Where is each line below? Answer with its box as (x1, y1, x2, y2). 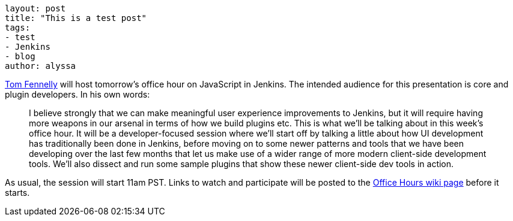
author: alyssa (5, 61, 76, 71)
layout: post (5, 4, 66, 13)
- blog (5, 52, 35, 61)
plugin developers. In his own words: (5, 89, 150, 99)
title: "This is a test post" (5, 13, 147, 23)
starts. (5, 187, 30, 198)
